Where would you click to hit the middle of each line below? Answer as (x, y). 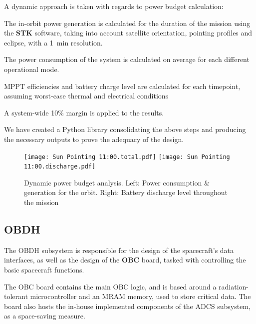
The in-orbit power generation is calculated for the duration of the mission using (127, 23)
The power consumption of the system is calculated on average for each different (127, 59)
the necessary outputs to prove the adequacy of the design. (94, 139)
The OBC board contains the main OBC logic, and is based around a (110, 286)
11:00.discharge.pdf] (60, 167)
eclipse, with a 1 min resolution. (53, 42)
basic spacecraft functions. (44, 270)
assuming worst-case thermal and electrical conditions (86, 96)
